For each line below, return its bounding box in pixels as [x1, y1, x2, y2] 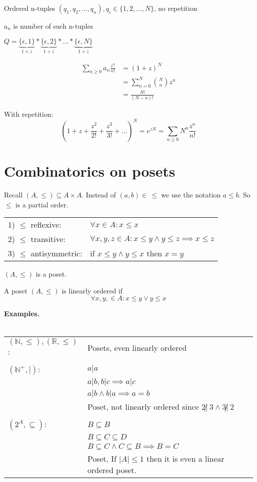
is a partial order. [15, 199, 69, 209]
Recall [4, 189, 23, 199]
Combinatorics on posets [4, 161, 175, 181]
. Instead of [82, 189, 116, 199]
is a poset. [36, 269, 67, 279]
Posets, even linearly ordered [87, 341, 187, 353]
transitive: [31, 233, 66, 245]
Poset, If [87, 453, 117, 465]
